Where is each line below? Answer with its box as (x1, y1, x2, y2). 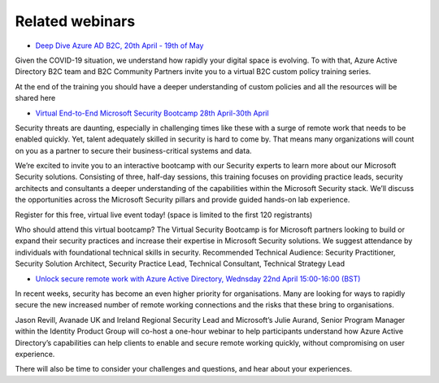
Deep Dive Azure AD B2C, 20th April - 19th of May (35, 41, 204, 50)
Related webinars (15, 12, 136, 30)
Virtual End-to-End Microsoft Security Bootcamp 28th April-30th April (35, 108, 269, 118)
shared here (15, 94, 56, 103)
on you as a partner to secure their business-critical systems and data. (15, 146, 252, 155)
